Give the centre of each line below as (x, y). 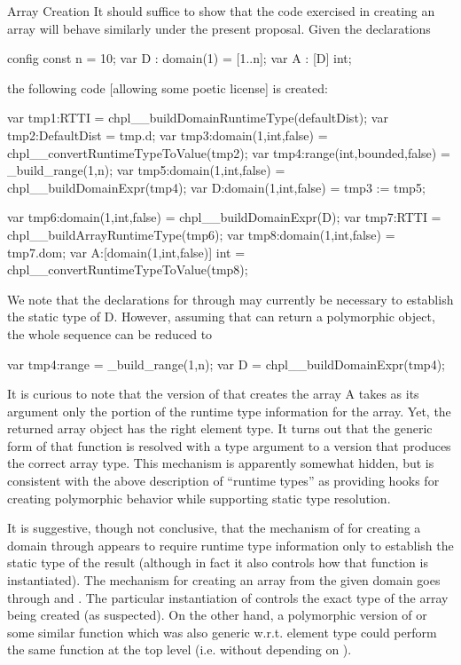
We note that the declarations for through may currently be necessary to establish (230, 299)
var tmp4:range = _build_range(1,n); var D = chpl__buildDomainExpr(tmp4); (226, 364)
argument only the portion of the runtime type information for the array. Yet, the (229, 411)
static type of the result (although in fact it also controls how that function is (218, 562)
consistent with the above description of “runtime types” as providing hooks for (223, 481)
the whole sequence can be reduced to (110, 333)
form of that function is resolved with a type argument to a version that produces (229, 445)
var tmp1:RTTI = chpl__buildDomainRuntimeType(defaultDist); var (198, 118)
